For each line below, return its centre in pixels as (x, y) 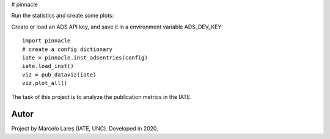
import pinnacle (46, 41)
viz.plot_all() (45, 83)
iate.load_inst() (48, 66)
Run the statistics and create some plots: (63, 16)
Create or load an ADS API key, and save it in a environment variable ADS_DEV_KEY (116, 27)
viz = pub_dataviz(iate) (59, 75)
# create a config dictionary (68, 49)
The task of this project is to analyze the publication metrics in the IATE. (101, 97)
